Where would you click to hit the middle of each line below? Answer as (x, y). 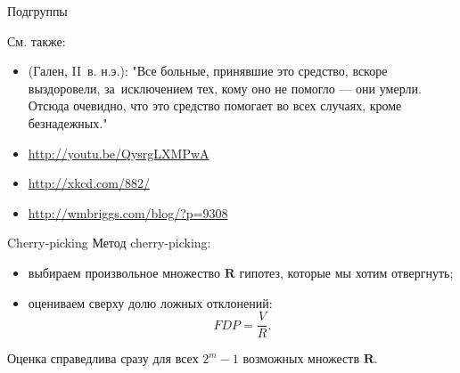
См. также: (37, 41)
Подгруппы (37, 11)
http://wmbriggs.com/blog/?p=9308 (128, 212)
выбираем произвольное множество (124, 272)
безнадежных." (68, 122)
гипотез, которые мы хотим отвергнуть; (346, 272)
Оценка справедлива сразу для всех (103, 358)
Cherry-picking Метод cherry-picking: (109, 243)
